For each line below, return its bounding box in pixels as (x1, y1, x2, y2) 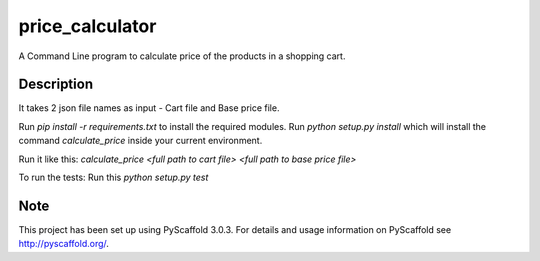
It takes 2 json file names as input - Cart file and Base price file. (18, 102, 280, 114)
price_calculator (18, 15, 157, 37)
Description (18, 76, 94, 93)
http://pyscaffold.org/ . (18, 238, 110, 250)
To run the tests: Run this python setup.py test (18, 171, 209, 184)
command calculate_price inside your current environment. (18, 135, 263, 147)
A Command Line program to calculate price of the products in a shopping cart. (18, 50, 346, 62)
